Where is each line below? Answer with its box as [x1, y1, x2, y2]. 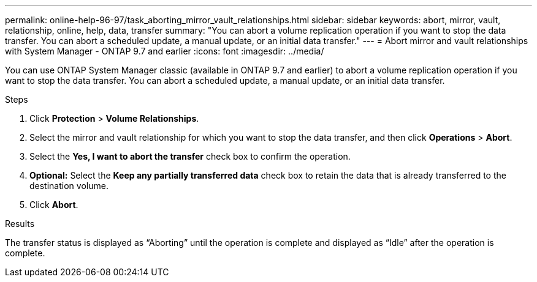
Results [5, 218, 35, 229]
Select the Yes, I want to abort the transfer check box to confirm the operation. [29, 151, 351, 161]
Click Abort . [29, 199, 78, 210]
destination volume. [29, 180, 109, 191]
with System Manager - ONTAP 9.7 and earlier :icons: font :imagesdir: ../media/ [5, 46, 324, 56]
